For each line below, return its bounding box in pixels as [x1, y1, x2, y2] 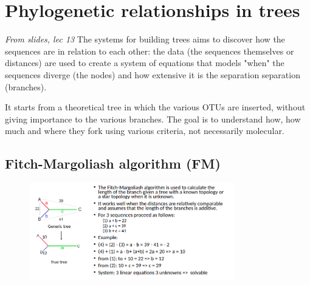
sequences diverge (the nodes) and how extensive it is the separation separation [5, 68, 300, 81]
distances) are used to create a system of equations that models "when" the [5, 56, 284, 69]
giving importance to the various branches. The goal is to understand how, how [5, 112, 301, 125]
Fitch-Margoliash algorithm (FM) [5, 154, 221, 173]
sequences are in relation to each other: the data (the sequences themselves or [5, 44, 294, 57]
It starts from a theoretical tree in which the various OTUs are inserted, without [5, 101, 306, 113]
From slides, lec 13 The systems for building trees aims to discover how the [5, 33, 285, 45]
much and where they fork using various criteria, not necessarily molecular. [5, 124, 284, 137]
